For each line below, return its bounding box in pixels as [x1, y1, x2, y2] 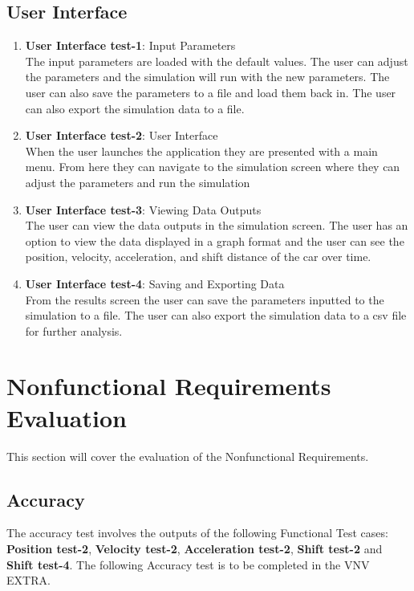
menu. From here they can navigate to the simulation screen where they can [25, 158, 400, 175]
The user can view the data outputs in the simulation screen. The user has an [25, 217, 408, 234]
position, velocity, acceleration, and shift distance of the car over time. [25, 248, 371, 265]
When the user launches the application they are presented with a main [25, 142, 378, 159]
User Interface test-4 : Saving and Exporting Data [25, 275, 285, 291]
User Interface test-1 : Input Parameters [25, 37, 236, 54]
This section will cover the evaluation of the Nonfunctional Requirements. [6, 447, 369, 464]
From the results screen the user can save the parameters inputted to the [25, 291, 384, 308]
